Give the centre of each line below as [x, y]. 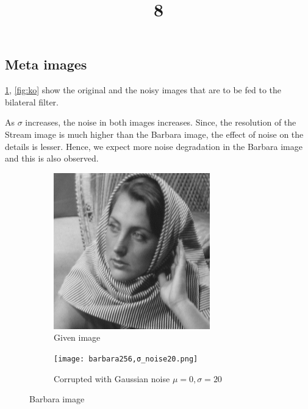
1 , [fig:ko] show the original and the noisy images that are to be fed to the [143, 90]
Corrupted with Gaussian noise [112, 378]
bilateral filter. [32, 101]
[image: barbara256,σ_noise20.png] [126, 359]
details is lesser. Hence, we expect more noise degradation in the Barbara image [154, 146]
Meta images [46, 64]
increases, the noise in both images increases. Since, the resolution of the [161, 122]
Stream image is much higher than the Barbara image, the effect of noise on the [154, 134]
